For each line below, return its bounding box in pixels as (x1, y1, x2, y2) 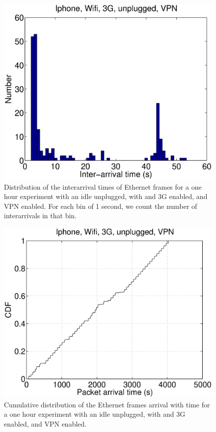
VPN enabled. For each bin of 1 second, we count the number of (4, 200, 197, 211)
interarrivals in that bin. (4, 210, 77, 221)
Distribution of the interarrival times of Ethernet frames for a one (4, 181, 202, 192)
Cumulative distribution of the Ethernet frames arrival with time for (4, 399, 210, 409)
